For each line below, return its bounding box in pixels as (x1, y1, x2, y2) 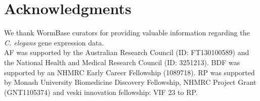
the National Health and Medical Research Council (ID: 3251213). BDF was (4, 57, 240, 67)
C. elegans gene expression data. (4, 37, 104, 47)
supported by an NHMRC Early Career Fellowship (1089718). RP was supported (4, 67, 255, 77)
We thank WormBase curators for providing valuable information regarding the (4, 27, 250, 38)
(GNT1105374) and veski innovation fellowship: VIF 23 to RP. (4, 86, 198, 97)
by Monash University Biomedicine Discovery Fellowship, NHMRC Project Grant (4, 77, 256, 87)
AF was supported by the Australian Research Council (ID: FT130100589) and (4, 47, 249, 58)
